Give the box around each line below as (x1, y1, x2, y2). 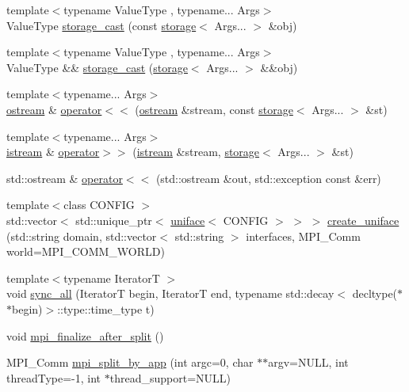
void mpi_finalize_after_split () (6, 327, 164, 344)
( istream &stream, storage (132, 143, 260, 160)
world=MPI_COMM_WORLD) (6, 243, 165, 260)
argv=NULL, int (268, 354, 349, 371)
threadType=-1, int (6, 369, 101, 386)
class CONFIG (63, 196, 135, 213)
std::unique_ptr (75, 211, 152, 228)
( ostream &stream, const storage (135, 101, 293, 117)
